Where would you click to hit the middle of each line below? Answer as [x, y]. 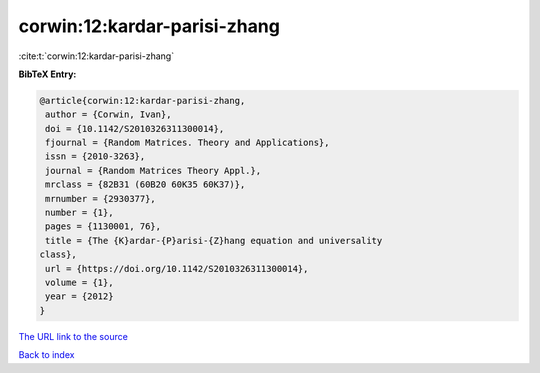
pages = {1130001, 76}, [103, 226]
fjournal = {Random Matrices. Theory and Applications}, [187, 143]
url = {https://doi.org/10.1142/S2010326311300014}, [177, 268]
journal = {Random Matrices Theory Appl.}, [153, 170]
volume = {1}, [79, 282]
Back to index [46, 355]
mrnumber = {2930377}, [101, 198]
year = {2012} [79, 296]
